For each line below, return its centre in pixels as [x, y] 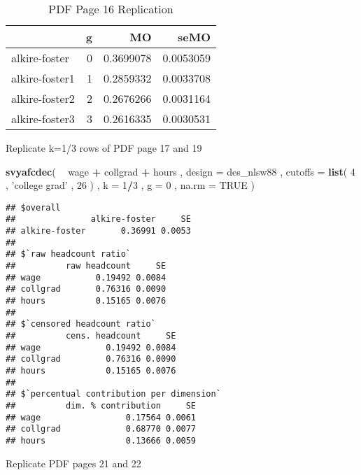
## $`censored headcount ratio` [81, 324]
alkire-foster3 [43, 119]
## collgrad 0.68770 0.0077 [101, 429]
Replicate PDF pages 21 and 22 [73, 463]
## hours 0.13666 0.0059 [101, 440]
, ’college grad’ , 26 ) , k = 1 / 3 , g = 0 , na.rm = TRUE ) [130, 185]
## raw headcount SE [86, 266]
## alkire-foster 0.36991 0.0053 [98, 231]
